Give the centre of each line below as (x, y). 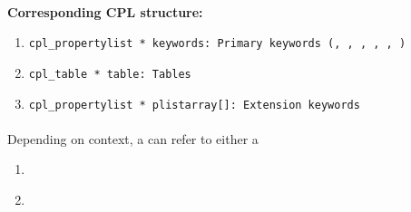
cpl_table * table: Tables (110, 74)
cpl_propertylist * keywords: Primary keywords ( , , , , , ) (217, 44)
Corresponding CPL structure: (105, 11)
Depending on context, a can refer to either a (133, 138)
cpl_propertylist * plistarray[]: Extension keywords (194, 105)
